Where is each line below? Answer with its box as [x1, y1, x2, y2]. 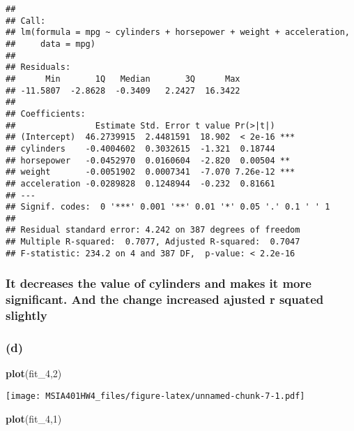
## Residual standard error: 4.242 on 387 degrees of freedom [6, 225, 300, 235]
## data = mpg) [6, 38, 95, 49]
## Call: [6, 15, 46, 26]
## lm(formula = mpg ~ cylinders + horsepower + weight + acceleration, [6, 27, 350, 38]
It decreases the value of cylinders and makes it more [6, 275, 311, 292]
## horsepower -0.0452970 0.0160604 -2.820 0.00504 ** [6, 155, 291, 166]
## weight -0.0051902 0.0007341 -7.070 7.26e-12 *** [6, 167, 295, 177]
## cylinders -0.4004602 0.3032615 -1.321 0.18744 [6, 143, 275, 154]
